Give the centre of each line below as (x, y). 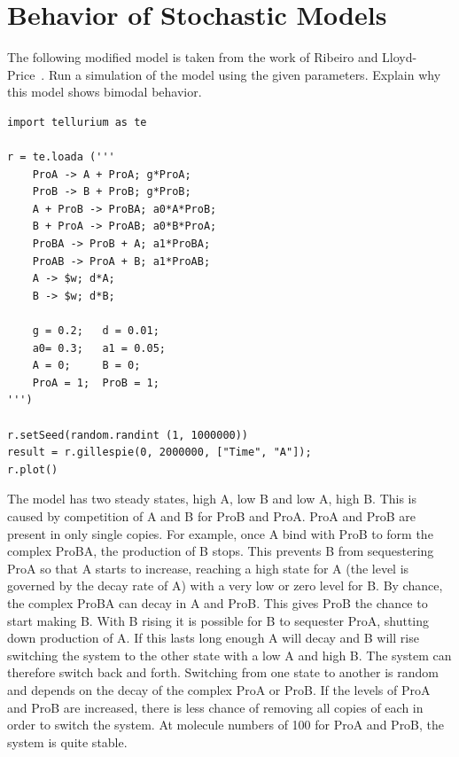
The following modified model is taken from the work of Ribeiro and (193, 57)
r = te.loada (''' (61, 157)
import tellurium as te (77, 122)
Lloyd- (400, 57)
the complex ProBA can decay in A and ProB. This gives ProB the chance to (218, 602)
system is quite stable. (67, 741)
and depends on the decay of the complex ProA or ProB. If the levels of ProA (219, 689)
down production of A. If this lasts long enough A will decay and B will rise (213, 638)
